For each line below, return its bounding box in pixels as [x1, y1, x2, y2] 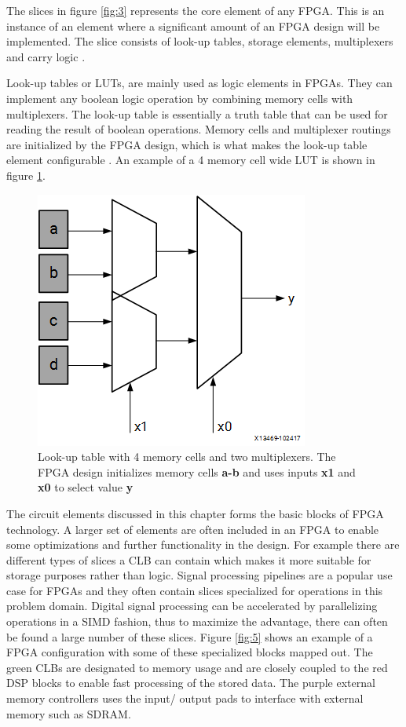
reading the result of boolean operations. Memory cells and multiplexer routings [6, 121, 391, 137]
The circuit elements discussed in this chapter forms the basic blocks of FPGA [6, 505, 384, 521]
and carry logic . [6, 48, 86, 64]
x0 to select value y [38, 479, 134, 495]
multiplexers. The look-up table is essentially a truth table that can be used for [6, 105, 388, 122]
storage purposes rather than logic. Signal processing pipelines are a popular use [6, 567, 393, 583]
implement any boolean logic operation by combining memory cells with [6, 90, 353, 106]
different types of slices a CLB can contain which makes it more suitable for [6, 551, 371, 568]
